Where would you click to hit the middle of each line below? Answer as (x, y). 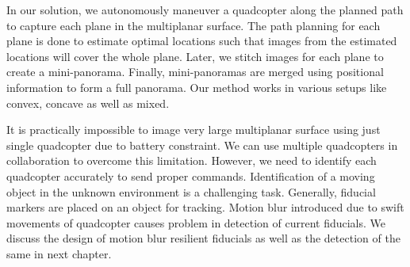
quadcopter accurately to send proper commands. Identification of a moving (191, 175)
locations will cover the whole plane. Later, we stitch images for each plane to (195, 56)
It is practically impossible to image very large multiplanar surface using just (194, 130)
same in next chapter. (59, 253)
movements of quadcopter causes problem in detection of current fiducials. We (196, 222)
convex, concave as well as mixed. (88, 103)
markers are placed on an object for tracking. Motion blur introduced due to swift (205, 207)
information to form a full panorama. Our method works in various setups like (197, 87)
